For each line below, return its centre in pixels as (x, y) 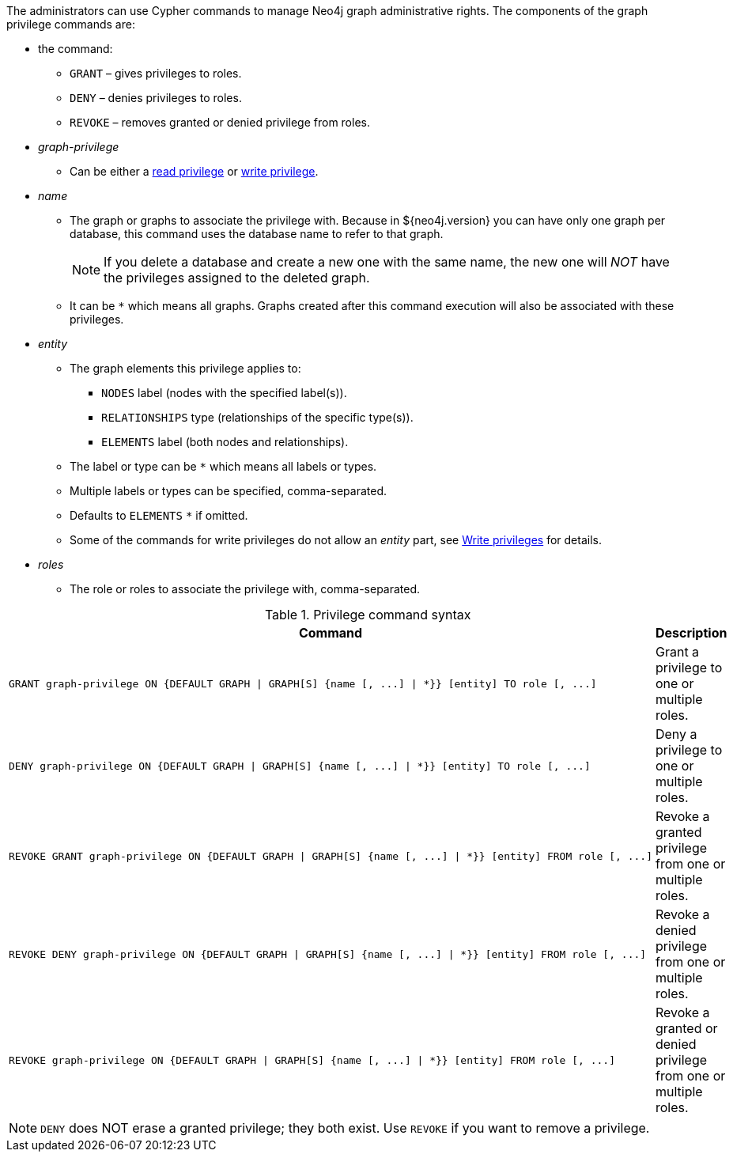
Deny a (676, 734)
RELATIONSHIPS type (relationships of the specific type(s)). (257, 417)
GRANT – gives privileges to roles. (156, 73)
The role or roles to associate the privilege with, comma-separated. (245, 589)
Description (691, 633)
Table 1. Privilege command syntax (368, 615)
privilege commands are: (71, 24)
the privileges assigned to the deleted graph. (237, 278)
